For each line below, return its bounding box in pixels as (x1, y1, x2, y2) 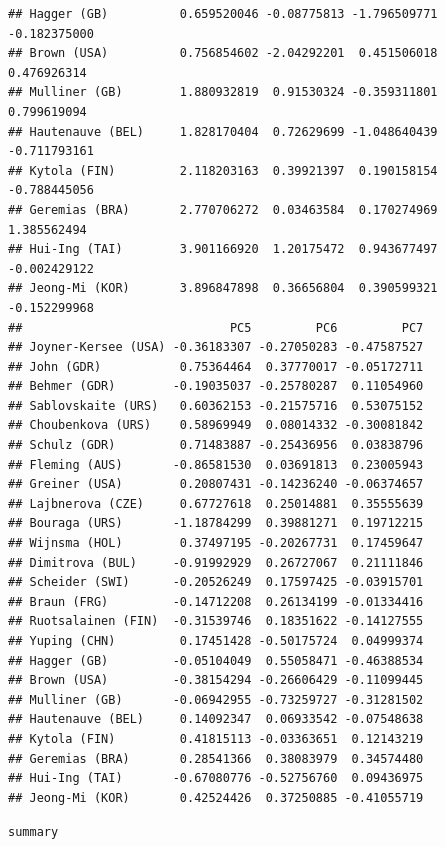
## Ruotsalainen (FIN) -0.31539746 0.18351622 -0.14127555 (8, 614, 424, 629)
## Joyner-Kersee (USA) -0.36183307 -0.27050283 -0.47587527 (8, 340, 424, 355)
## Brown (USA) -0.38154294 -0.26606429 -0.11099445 (8, 673, 424, 688)
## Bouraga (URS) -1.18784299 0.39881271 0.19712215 (8, 516, 424, 531)
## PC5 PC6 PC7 (8, 320, 424, 335)
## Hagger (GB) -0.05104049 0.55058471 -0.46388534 (8, 653, 424, 668)
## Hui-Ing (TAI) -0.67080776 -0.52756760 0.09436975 (8, 771, 424, 786)
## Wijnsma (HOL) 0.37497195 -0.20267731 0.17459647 (8, 536, 424, 551)
